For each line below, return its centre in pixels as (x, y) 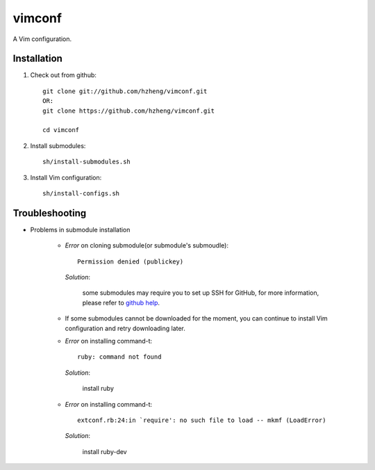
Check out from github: (64, 75)
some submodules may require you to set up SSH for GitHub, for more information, (201, 293)
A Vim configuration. (42, 39)
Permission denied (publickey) (131, 261)
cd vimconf (61, 130)
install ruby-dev (105, 451)
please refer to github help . (121, 302)
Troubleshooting (50, 213)
